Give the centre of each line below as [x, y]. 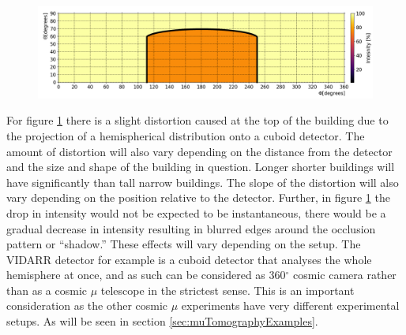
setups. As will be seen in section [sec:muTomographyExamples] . [162, 321]
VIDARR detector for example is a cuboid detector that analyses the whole [189, 259]
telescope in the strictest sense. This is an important [227, 290]
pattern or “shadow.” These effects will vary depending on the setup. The [184, 244]
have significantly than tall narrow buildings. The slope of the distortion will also [203, 182]
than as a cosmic [47, 290]
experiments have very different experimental [290, 305]
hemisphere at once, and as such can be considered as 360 [146, 275]
